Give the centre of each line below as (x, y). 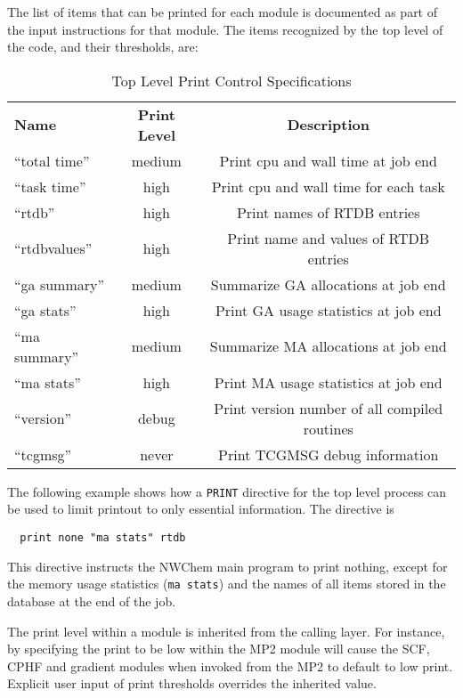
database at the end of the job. (92, 601)
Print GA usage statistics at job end (328, 310)
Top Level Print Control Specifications (231, 80)
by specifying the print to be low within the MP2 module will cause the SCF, (219, 649)
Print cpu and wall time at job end (328, 160)
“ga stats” (45, 310)
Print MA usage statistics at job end (328, 382)
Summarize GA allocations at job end (328, 284)
